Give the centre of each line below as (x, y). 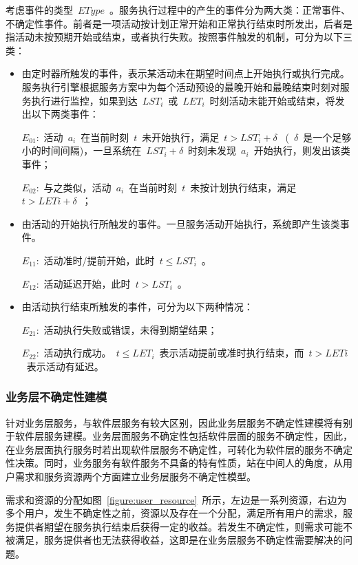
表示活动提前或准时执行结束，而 (232, 353)
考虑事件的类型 (39, 10)
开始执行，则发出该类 (302, 150)
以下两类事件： (65, 114)
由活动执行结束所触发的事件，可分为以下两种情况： (137, 307)
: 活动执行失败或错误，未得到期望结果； (127, 329)
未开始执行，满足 (181, 137)
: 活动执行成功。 (74, 353)
